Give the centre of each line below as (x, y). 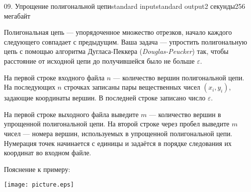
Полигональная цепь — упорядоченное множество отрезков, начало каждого (118, 32)
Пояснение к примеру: (37, 169)
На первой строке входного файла (54, 77)
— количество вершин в (185, 114)
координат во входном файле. (48, 153)
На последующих (30, 87)
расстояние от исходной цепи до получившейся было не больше (99, 60)
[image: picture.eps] (39, 185)
